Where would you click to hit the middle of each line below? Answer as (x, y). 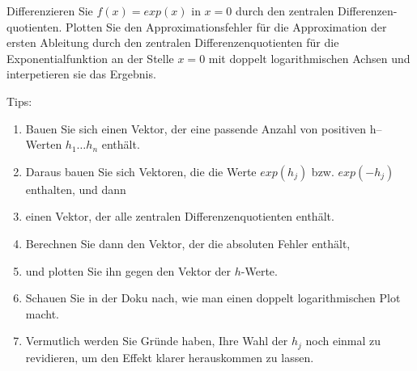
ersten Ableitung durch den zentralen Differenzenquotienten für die (173, 42)
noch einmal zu (343, 341)
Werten (44, 144)
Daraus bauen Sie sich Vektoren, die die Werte (141, 171)
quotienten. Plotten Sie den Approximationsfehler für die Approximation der (197, 26)
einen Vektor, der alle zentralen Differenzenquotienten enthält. (180, 216)
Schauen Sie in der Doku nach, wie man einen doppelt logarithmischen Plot (213, 298)
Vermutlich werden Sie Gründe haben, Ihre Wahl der (157, 341)
